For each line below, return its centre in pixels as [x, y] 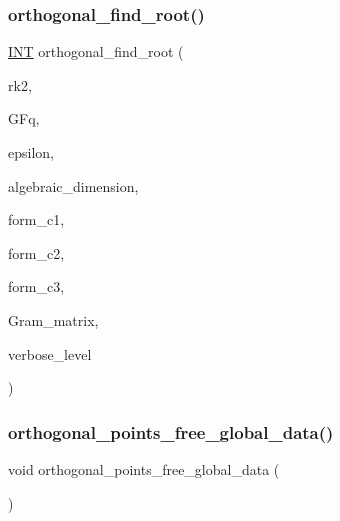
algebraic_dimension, [73, 185]
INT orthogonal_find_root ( [96, 51]
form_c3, [36, 286]
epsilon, [31, 152]
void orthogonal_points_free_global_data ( [144, 468]
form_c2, [36, 252]
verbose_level [50, 353]
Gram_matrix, [53, 319]
